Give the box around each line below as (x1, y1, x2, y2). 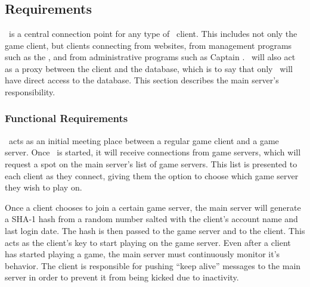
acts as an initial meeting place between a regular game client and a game (8, 134, 279, 146)
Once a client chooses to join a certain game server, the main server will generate (5, 201, 301, 213)
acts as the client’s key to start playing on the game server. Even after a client (5, 236, 291, 248)
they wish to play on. (5, 181, 82, 194)
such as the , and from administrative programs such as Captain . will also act (5, 51, 296, 63)
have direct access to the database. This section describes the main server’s (5, 74, 279, 86)
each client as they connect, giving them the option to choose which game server (5, 169, 299, 182)
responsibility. (5, 85, 55, 98)
